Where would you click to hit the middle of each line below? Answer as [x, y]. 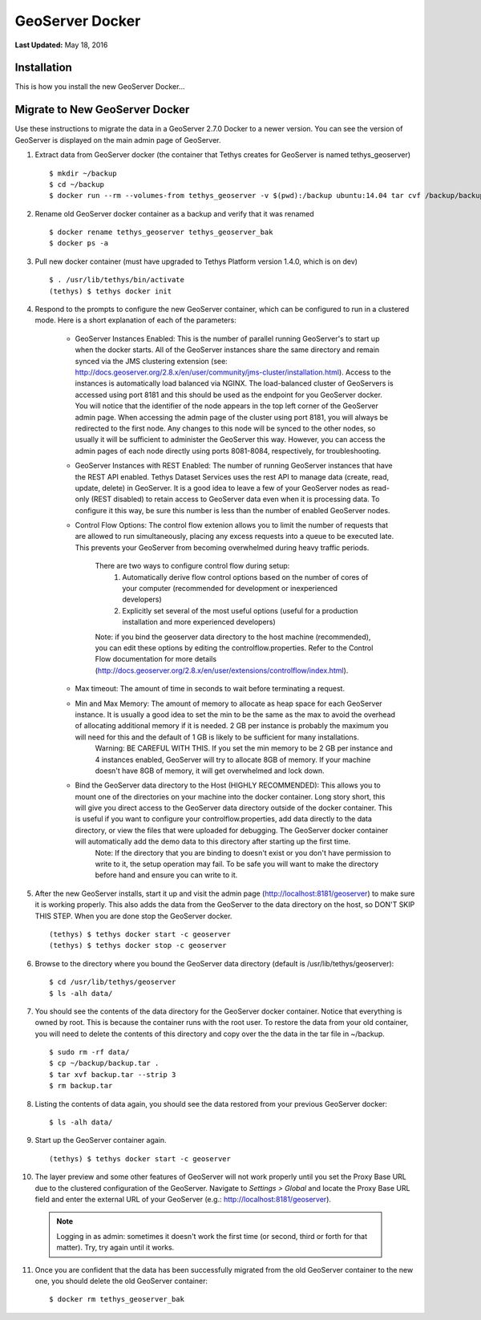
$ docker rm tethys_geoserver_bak [117, 1300]
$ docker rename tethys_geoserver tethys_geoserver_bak [161, 232]
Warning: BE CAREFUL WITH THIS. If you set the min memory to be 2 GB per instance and [244, 748]
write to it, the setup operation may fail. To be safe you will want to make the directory [237, 864]
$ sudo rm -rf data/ [89, 1052]
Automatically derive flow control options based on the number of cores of [245, 577]
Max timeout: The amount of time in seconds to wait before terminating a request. [210, 689]
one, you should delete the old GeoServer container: [121, 1281]
